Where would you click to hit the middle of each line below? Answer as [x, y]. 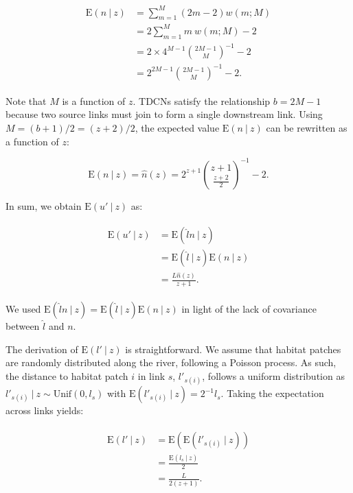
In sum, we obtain [44, 205]
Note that [26, 100]
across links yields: [45, 410]
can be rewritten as [307, 127]
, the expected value [177, 127]
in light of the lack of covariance [249, 309]
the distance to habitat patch [67, 375]
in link [151, 375]
